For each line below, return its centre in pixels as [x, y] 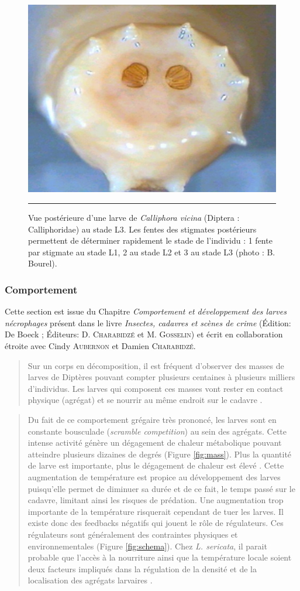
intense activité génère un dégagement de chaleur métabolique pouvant [155, 443]
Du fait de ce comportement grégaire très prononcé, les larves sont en [152, 420]
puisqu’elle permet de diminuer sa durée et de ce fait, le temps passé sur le [161, 488]
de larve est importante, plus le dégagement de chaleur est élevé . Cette [156, 465]
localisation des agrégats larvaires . [90, 580]
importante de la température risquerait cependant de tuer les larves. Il [156, 511]
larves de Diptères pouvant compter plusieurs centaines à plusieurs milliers [161, 377]
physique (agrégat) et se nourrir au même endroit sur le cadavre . [145, 400]
